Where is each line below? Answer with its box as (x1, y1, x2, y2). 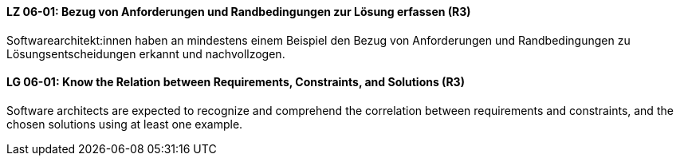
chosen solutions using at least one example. (6, 117, 243, 131)
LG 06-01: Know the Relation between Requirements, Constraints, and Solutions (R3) (6, 75, 465, 89)
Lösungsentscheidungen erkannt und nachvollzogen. (6, 46, 285, 61)
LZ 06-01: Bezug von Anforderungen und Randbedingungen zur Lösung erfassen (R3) (6, 5, 471, 18)
